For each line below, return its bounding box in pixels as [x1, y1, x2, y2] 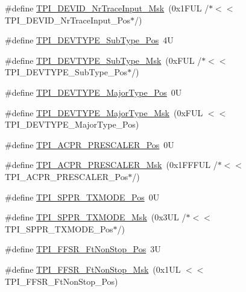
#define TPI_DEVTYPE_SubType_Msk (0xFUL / [5, 54, 202, 66]
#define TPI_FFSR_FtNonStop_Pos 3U [5, 243, 161, 255]
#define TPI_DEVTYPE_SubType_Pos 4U [5, 34, 174, 46]
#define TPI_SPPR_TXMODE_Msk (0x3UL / [5, 211, 186, 223]
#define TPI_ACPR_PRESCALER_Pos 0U [5, 138, 174, 151]
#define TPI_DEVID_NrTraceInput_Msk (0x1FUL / [5, 2, 209, 14]
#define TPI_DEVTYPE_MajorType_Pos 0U [5, 85, 182, 98]
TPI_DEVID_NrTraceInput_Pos [5, 13, 131, 26]
